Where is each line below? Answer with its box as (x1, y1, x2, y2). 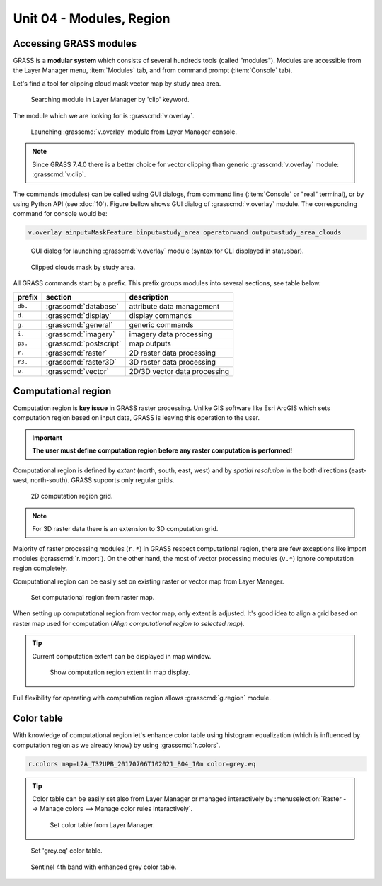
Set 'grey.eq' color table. (30, 846, 103, 855)
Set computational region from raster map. (30, 593, 155, 602)
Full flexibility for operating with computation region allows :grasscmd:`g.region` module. (13, 694, 272, 703)
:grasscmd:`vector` (46, 366, 110, 376)
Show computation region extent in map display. (50, 668, 190, 676)
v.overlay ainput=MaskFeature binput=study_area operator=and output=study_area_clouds (28, 229, 342, 237)
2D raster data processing (129, 348, 216, 358)
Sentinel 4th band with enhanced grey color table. (30, 863, 177, 871)
